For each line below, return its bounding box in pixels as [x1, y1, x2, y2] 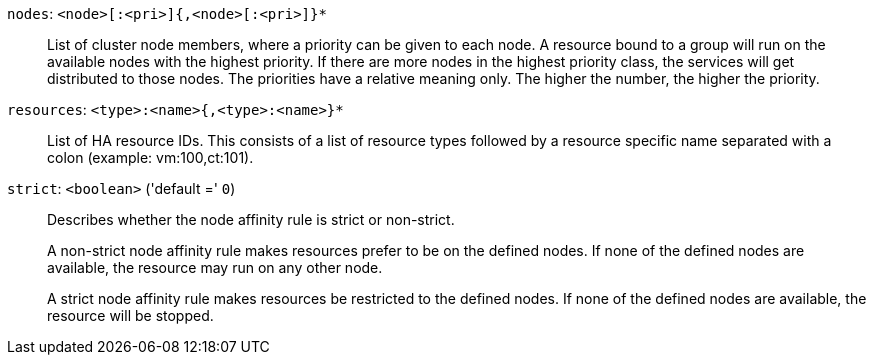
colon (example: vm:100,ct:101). [47, 149, 254, 166]
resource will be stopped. [47, 307, 214, 324]
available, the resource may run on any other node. [47, 259, 383, 276]
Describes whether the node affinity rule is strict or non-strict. [47, 211, 455, 228]
